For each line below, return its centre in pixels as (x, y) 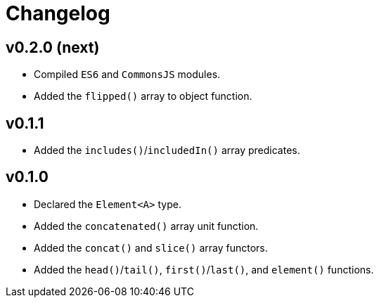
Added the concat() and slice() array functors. (151, 247)
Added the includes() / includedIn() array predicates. (167, 150)
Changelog (58, 13)
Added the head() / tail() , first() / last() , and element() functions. (204, 269)
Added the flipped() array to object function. (143, 96)
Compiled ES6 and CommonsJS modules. (127, 75)
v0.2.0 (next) (53, 47)
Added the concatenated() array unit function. (146, 226)
